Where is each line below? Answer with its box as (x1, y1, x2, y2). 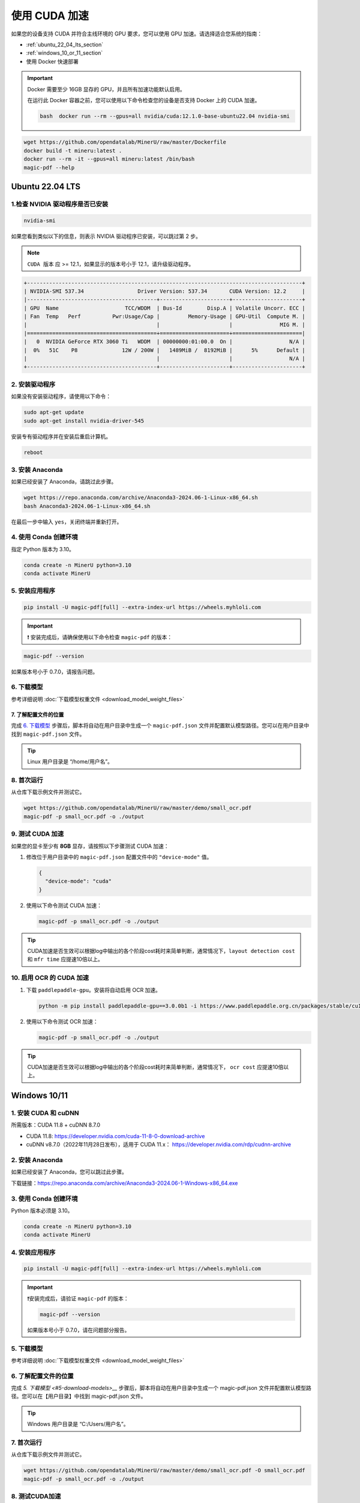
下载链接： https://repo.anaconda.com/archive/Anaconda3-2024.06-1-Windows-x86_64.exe (11, 1179, 238, 1187)
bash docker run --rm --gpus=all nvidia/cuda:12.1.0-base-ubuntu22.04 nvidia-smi (40, 112, 290, 120)
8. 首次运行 (11, 776, 43, 785)
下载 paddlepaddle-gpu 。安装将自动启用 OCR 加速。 (26, 986, 161, 993)
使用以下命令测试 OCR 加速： (26, 1018, 98, 1025)
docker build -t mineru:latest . (23, 147, 122, 154)
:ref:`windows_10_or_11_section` (26, 49, 103, 57)
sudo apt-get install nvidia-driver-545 (23, 417, 144, 424)
